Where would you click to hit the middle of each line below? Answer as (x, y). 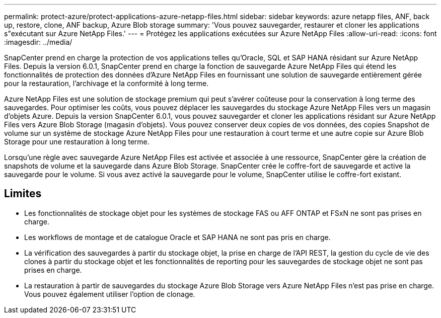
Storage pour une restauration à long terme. (77, 142)
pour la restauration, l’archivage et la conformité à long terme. (106, 83)
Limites (23, 194)
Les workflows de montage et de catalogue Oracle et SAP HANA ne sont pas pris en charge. (177, 237)
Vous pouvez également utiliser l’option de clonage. (110, 294)
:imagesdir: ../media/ (38, 42)
